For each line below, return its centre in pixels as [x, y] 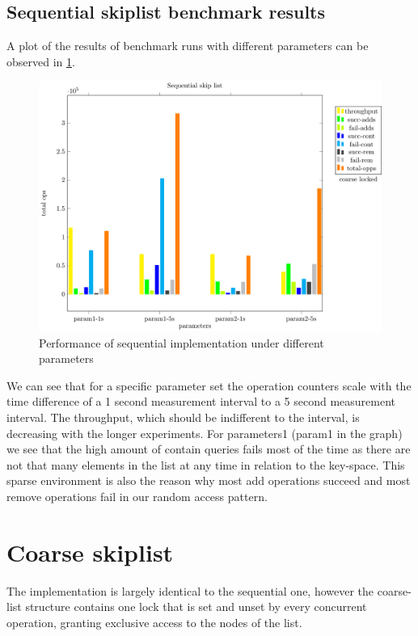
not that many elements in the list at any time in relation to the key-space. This [206, 464]
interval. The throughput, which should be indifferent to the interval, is [183, 417]
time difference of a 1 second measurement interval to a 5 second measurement [201, 401]
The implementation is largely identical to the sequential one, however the [190, 590]
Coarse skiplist [90, 552]
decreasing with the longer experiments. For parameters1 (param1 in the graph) [205, 433]
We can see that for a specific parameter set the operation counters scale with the [209, 385]
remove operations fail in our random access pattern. [137, 497]
